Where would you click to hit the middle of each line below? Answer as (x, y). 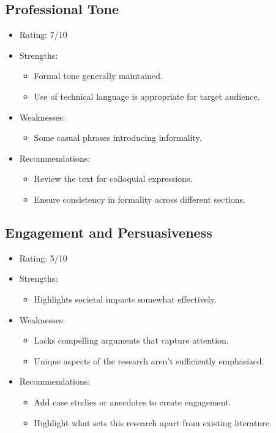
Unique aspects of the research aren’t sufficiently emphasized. (149, 360)
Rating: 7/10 (43, 35)
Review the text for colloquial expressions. (113, 179)
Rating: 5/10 (43, 258)
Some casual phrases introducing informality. (118, 137)
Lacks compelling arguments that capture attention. (131, 340)
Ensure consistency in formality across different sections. (140, 199)
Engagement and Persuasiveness (109, 232)
